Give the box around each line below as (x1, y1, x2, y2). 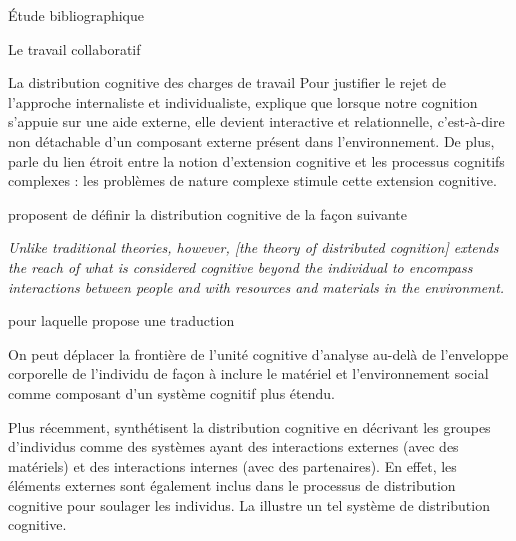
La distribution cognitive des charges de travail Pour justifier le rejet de (8, 72, 447, 93)
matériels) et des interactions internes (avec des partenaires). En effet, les (8, 455, 457, 476)
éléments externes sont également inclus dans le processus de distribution (8, 475, 456, 496)
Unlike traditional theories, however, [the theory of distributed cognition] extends (8, 237, 499, 258)
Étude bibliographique (8, 5, 145, 25)
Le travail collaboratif (8, 38, 141, 59)
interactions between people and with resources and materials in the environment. (8, 276, 505, 297)
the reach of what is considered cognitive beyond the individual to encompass (8, 256, 473, 277)
